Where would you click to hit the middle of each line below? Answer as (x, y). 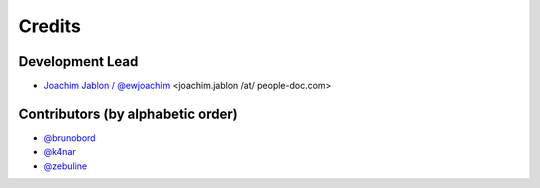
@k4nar (60, 152)
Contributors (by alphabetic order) (128, 113)
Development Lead (78, 61)
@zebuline (65, 166)
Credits (50, 26)
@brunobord (69, 137)
